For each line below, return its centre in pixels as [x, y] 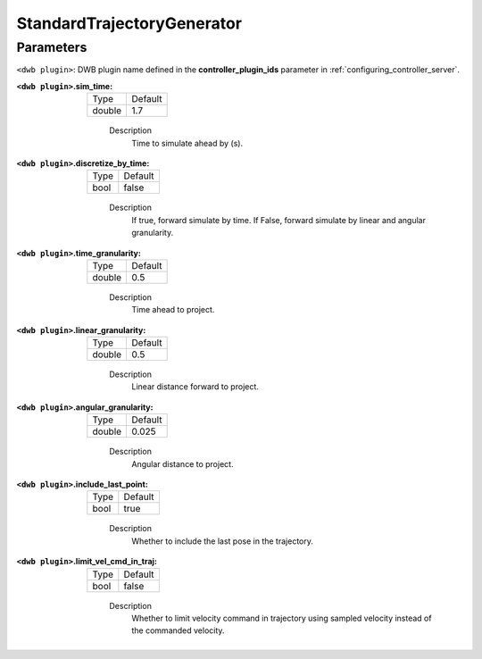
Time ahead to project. [173, 310]
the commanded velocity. [178, 630]
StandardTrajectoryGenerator [129, 23]
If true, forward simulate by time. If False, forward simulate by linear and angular [278, 220]
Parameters [52, 47]
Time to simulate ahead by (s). [187, 143]
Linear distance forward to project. [195, 387]
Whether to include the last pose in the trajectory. [223, 541]
